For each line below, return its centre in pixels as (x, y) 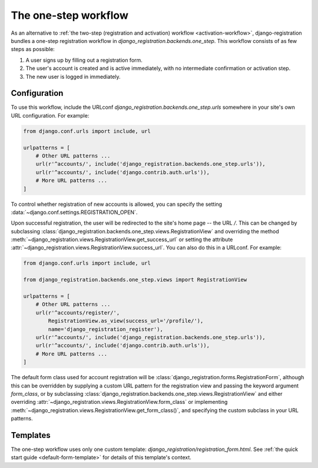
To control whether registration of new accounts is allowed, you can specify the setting (117, 204)
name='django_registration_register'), (105, 329)
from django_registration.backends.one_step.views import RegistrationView (135, 280)
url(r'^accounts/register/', (78, 312)
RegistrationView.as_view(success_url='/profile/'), (126, 321)
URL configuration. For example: (50, 115)
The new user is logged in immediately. (73, 76)
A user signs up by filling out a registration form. (84, 60)
